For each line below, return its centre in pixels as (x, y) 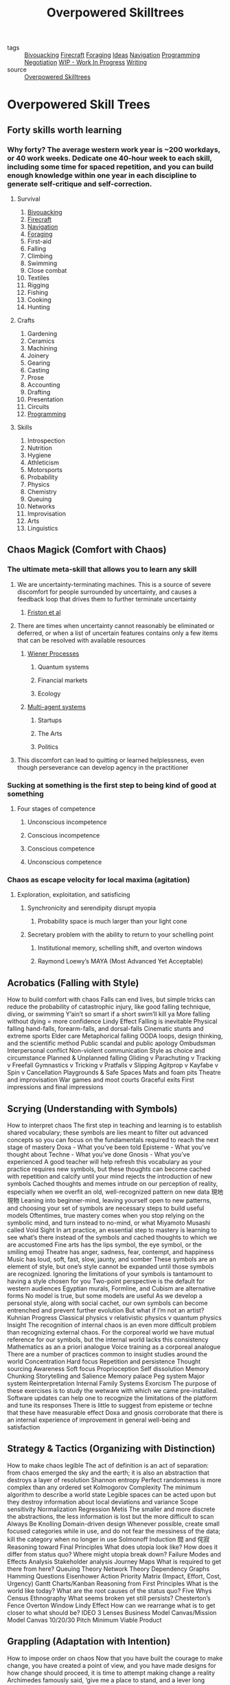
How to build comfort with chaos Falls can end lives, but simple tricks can (111, 1000)
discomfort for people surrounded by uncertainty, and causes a (107, 592)
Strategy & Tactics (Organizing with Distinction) (111, 1449)
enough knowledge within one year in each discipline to (102, 175)
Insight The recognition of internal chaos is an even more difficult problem (112, 1325)
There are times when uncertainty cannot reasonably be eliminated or (116, 625)
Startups (50, 720)
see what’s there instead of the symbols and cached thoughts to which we (112, 1237)
